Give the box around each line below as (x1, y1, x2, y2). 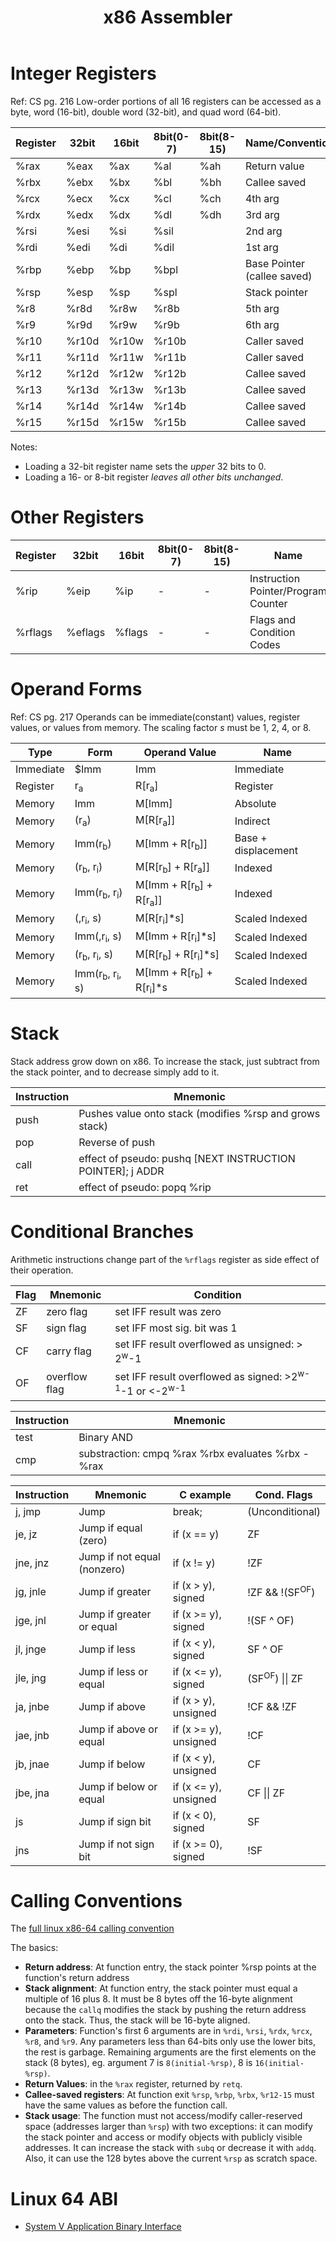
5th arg (244, 301, 280, 315)
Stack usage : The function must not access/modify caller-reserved (24, 2110, 303, 2122)
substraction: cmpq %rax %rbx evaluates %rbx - (78, 1446, 310, 1460)
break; (172, 1504, 203, 1518)
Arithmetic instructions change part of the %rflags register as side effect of (10, 1253, 320, 1265)
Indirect (234, 814, 271, 828)
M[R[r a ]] (135, 813, 176, 829)
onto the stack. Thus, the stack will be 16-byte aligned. (24, 2014, 251, 2026)
